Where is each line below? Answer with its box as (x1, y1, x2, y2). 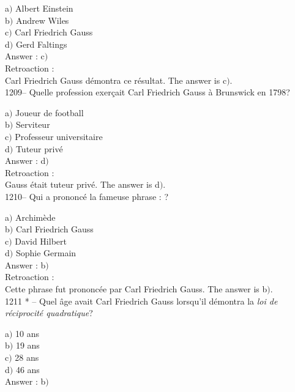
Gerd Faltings (15, 37, 67, 50)
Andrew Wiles (15, 13, 69, 26)
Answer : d (5, 154, 46, 167)
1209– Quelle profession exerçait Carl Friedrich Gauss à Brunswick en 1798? (5, 86, 290, 98)
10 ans (15, 327, 40, 339)
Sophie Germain (15, 246, 77, 259)
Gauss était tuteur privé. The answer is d (5, 178, 160, 191)
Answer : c (5, 50, 45, 62)
